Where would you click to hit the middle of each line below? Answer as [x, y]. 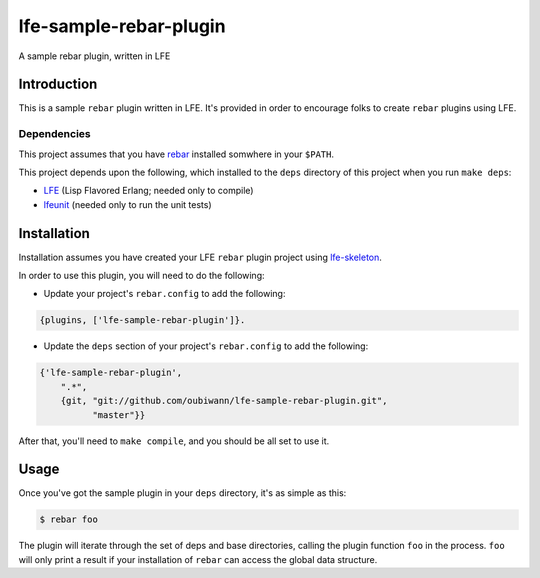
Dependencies [55, 134]
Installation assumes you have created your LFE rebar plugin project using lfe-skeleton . [200, 257]
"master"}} [118, 414]
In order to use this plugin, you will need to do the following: [141, 276]
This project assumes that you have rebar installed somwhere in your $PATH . [176, 154]
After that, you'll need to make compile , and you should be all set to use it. [174, 441]
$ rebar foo [69, 519]
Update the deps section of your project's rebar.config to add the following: [206, 346]
